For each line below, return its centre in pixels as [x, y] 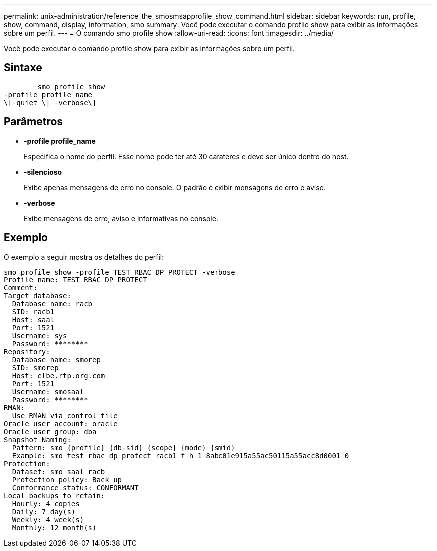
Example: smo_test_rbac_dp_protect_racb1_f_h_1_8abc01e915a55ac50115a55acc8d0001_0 [181, 455]
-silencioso [43, 172]
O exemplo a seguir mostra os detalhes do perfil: [84, 257]
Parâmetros [34, 122]
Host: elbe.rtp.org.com [59, 376]
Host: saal [33, 320]
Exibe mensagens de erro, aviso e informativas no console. [121, 218]
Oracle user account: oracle [61, 423]
